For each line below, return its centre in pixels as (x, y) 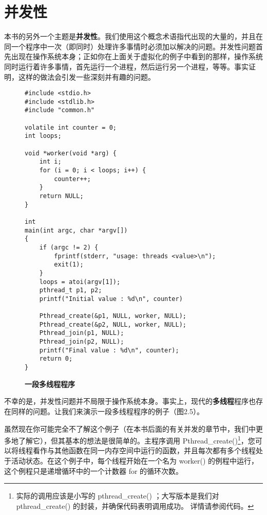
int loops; (43, 136)
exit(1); (69, 265)
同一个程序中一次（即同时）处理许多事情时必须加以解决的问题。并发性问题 (130, 46)
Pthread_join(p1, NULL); (82, 333)
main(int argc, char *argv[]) (76, 230)
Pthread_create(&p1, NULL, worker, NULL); (113, 316)
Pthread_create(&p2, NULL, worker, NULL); (113, 324)
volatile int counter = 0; (71, 127)
